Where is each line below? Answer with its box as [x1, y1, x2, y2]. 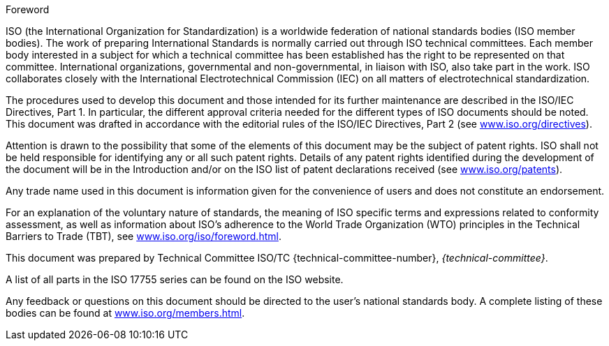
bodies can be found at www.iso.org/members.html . [6, 307, 245, 319]
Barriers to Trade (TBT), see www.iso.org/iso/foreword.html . [6, 230, 281, 242]
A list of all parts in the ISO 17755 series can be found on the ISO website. [6, 273, 344, 285]
